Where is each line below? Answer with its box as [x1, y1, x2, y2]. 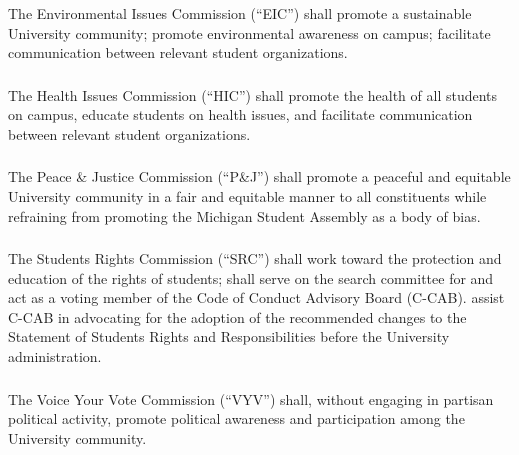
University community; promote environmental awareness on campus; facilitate [8, 22, 491, 43]
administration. [8, 346, 102, 366]
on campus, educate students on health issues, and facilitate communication [8, 104, 473, 125]
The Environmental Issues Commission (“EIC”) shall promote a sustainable [8, 2, 472, 23]
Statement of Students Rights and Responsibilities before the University [8, 326, 450, 347]
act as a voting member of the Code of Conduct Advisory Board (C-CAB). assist [8, 287, 505, 308]
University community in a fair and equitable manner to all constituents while [8, 185, 487, 206]
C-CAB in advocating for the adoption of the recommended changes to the [8, 306, 467, 327]
